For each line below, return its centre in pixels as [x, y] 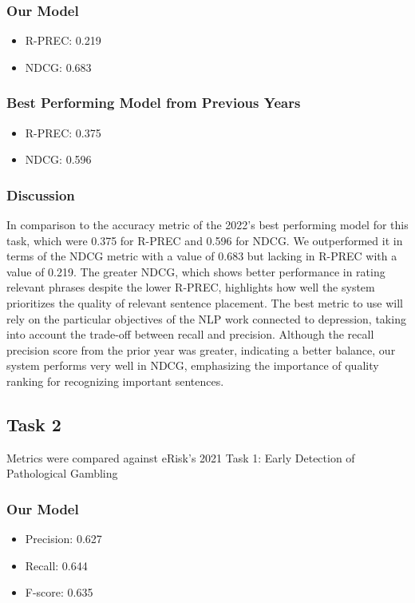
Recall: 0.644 [56, 565]
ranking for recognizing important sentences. [115, 381]
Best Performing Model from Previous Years [154, 103]
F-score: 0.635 [59, 592]
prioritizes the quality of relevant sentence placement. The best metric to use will [205, 303]
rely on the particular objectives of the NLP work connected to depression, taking [206, 318]
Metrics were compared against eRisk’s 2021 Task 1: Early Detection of [181, 457]
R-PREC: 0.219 [63, 40]
